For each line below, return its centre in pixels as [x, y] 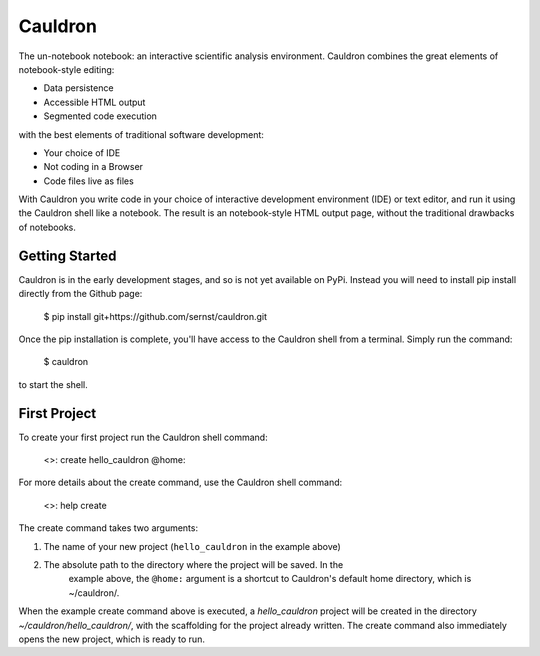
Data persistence [78, 88]
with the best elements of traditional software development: [141, 134]
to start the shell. [53, 384]
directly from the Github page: [80, 294]
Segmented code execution [100, 116]
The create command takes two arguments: [108, 528]
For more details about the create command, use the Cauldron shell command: [180, 482]
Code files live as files [88, 181]
